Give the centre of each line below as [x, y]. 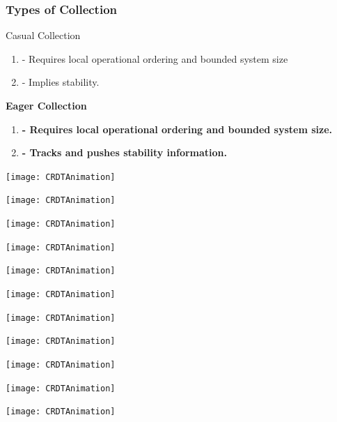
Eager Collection [46, 105]
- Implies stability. [61, 82]
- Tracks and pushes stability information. [125, 152]
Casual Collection [43, 35]
